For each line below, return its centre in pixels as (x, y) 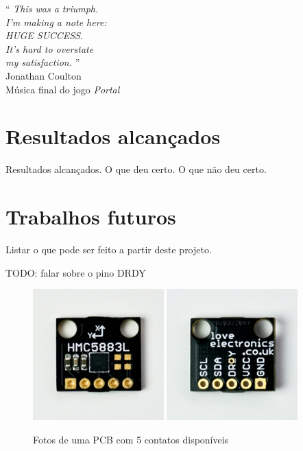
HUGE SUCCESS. (45, 35)
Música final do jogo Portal (63, 89)
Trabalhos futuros (91, 217)
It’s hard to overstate (50, 48)
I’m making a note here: (56, 22)
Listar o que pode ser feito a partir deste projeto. (109, 249)
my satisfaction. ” (43, 62)
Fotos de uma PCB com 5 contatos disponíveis (131, 439)
